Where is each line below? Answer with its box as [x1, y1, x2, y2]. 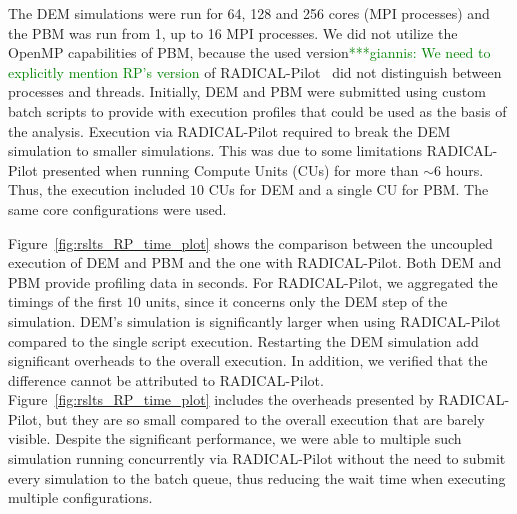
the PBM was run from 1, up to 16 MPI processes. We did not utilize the [8, 22, 458, 43]
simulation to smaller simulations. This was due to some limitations [8, 140, 423, 161]
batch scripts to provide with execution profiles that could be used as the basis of [8, 100, 507, 121]
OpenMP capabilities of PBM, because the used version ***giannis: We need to [8, 42, 491, 63]
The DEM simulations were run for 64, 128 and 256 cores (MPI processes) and [8, 3, 490, 23]
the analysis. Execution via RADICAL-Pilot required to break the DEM [8, 120, 451, 141]
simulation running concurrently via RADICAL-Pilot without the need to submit [8, 448, 506, 469]
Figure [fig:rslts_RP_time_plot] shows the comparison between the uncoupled [8, 232, 493, 253]
